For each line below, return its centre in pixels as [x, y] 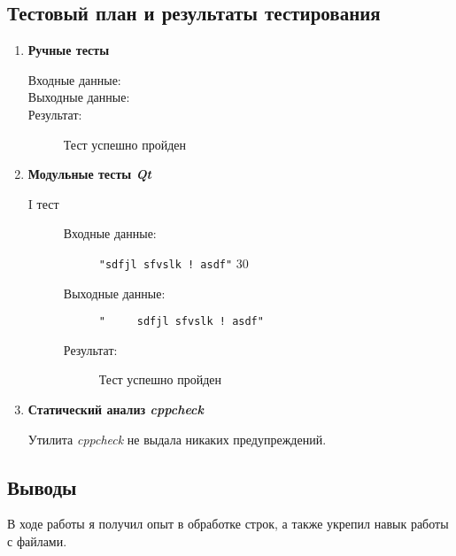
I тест [43, 203]
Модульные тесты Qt [90, 174]
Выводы [42, 486]
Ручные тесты [69, 50]
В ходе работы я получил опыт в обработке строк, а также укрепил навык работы [228, 524]
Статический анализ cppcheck [116, 409]
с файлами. [37, 541]
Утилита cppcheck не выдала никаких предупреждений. [177, 439]
